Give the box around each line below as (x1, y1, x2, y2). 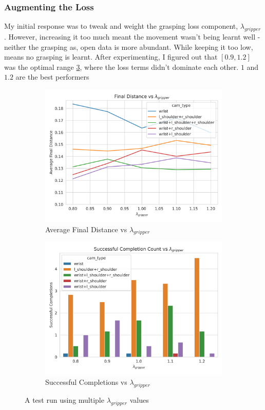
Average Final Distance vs (45, 223, 127, 234)
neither (4, 41, 26, 52)
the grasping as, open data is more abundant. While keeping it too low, (28, 41, 253, 52)
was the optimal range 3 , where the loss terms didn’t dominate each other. (4, 61, 239, 72)
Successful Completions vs (45, 376, 127, 387)
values (129, 394, 149, 405)
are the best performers (15, 71, 89, 82)
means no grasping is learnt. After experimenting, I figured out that (4, 51, 218, 62)
